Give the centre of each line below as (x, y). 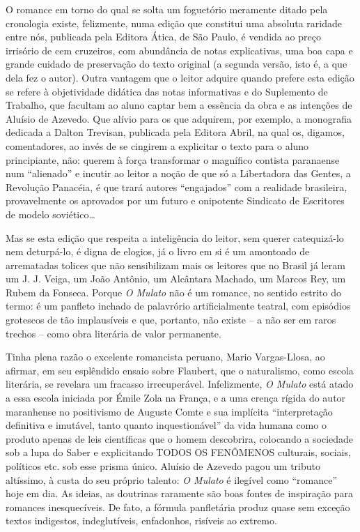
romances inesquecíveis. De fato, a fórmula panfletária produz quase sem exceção (178, 507)
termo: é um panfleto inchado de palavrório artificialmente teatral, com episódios (178, 306)
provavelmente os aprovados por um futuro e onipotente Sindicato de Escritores (175, 200)
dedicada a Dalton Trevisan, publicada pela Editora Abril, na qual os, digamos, (175, 132)
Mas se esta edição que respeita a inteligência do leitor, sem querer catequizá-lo (175, 237)
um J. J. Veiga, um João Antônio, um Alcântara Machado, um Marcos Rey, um (176, 279)
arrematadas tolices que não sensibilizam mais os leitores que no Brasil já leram (175, 265)
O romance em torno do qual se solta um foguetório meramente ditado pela (167, 9)
